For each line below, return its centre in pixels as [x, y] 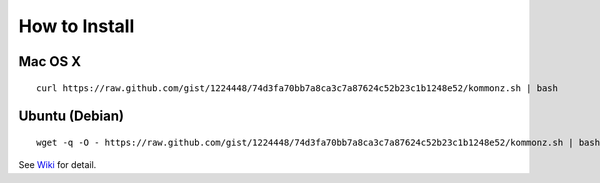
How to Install [76, 26]
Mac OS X [50, 61]
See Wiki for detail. [57, 165]
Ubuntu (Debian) [71, 116]
